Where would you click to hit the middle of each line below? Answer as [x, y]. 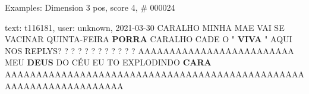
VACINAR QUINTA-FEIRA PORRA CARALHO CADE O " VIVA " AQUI [149, 39]
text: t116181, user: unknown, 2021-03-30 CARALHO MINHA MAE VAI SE [145, 27]
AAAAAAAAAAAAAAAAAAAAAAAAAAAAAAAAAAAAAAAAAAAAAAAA [154, 73]
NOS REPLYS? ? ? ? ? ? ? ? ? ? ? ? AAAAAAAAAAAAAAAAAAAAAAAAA [149, 50]
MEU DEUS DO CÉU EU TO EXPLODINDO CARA [108, 62]
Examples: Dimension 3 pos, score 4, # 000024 [90, 7]
